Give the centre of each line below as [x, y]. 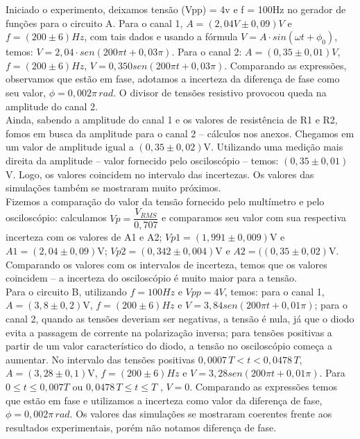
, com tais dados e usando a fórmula [161, 36]
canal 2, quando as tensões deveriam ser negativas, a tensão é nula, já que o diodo [180, 318]
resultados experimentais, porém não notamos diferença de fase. [141, 427]
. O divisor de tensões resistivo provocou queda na [220, 92]
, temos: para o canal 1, [274, 291]
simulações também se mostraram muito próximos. [113, 188]
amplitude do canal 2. [52, 106]
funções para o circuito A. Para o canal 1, [94, 23]
